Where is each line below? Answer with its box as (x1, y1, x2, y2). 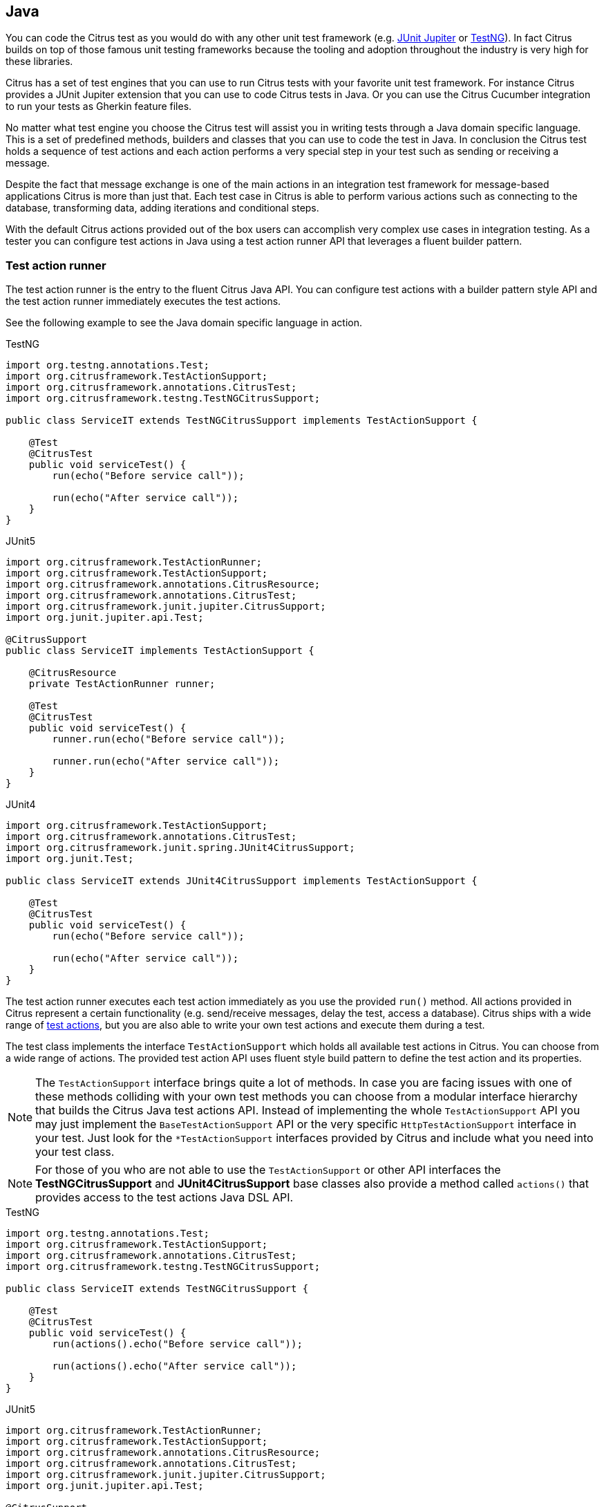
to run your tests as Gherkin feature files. (6, 100, 192, 113)
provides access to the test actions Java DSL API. (35, 1190, 294, 1205)
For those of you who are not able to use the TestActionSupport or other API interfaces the (35, 1163, 501, 1177)
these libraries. (6, 55, 73, 68)
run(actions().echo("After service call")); (52, 1360, 297, 1372)
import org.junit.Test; (6, 853, 134, 865)
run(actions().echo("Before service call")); (52, 1338, 303, 1350)
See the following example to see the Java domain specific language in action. (6, 317, 363, 329)
